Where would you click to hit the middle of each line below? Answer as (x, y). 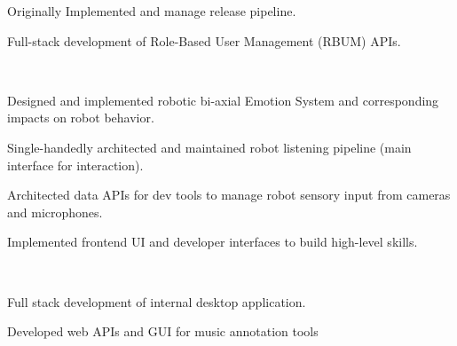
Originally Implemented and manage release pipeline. (152, 11)
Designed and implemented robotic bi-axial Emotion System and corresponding (223, 100)
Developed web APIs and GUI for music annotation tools (163, 331)
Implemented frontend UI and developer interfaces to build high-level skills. (213, 242)
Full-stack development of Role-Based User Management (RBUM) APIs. (204, 40)
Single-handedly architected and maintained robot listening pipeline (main (209, 147)
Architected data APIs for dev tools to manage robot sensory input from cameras (229, 195)
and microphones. (55, 212)
